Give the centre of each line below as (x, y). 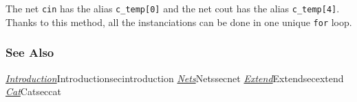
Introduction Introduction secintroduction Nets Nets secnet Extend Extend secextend (175, 78)
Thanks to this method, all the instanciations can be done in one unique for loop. (179, 22)
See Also (30, 52)
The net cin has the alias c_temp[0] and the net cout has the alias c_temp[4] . (173, 8)
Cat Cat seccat (34, 91)
